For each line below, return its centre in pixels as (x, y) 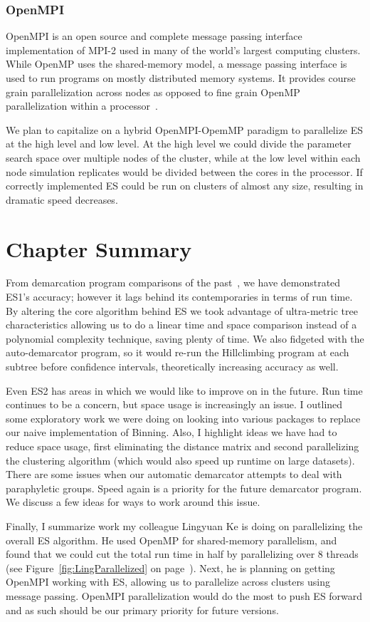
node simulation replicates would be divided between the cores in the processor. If (184, 171)
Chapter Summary (99, 248)
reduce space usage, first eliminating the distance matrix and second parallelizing (183, 446)
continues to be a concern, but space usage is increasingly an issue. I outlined (174, 404)
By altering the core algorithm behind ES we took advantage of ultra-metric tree (182, 310)
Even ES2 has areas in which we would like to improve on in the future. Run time (184, 390)
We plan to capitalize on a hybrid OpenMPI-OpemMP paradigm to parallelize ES (185, 129)
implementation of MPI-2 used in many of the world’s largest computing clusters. (183, 50)
